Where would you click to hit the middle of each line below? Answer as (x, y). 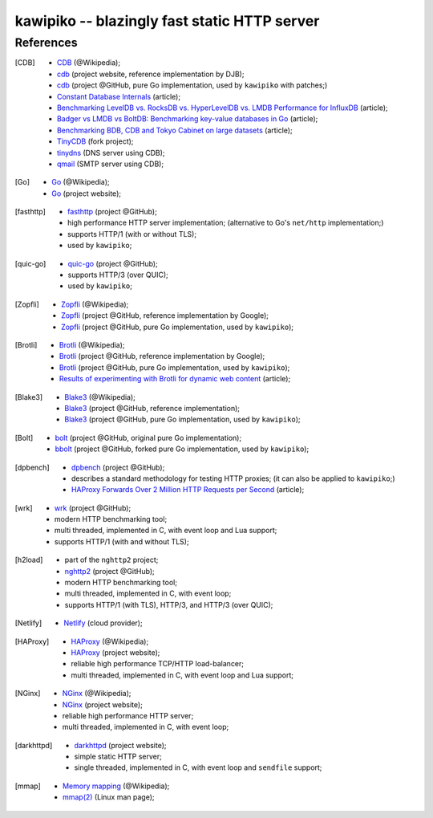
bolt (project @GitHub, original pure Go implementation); (148, 437)
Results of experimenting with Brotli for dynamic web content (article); (175, 379)
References (46, 43)
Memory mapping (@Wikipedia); (116, 786)
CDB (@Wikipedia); (88, 63)
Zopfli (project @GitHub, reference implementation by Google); (164, 315)
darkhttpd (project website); (121, 745)
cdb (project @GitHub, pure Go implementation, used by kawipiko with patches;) (192, 85)
